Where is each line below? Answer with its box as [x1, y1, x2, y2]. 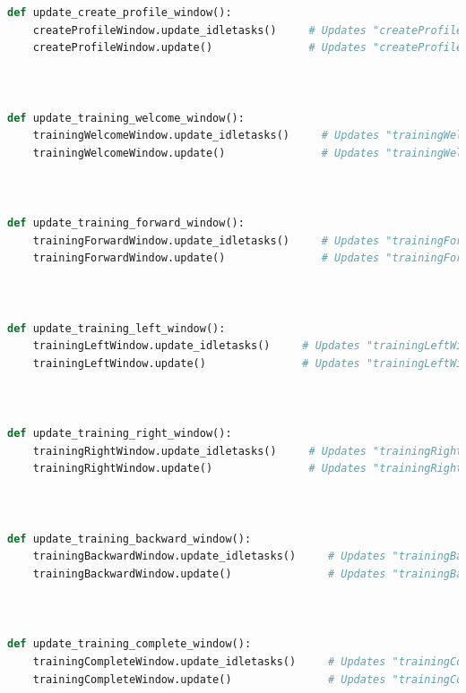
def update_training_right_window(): [7, 427, 232, 441]
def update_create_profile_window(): [7, 6, 232, 19]
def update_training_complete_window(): [7, 637, 252, 651]
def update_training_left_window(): [7, 321, 226, 335]
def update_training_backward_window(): [7, 532, 252, 545]
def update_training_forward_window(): [7, 217, 245, 230]
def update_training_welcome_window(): [7, 111, 245, 124]
